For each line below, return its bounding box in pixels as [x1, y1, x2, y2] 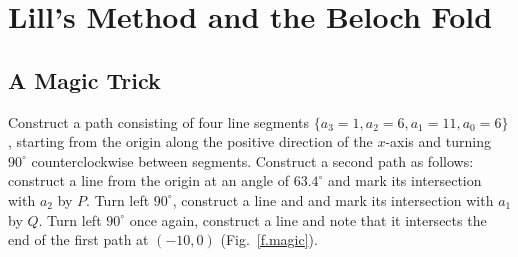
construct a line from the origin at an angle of [8, 170, 289, 191]
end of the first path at [8, 229, 149, 250]
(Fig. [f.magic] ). [220, 229, 318, 250]
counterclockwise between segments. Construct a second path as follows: [31, 150, 474, 171]
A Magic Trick [8, 64, 161, 95]
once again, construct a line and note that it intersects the [129, 209, 487, 230]
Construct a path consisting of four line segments [8, 111, 310, 132]
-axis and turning [385, 131, 491, 152]
